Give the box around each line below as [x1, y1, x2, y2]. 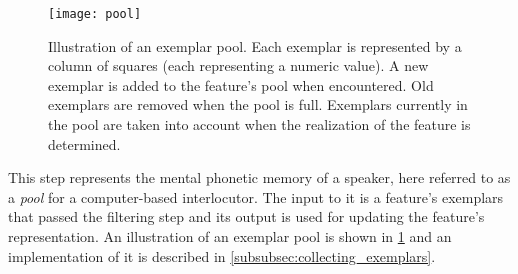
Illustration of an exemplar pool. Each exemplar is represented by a [48, 35, 462, 56]
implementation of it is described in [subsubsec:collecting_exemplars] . [8, 245, 436, 266]
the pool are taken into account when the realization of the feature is [48, 114, 471, 135]
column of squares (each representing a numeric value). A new [48, 55, 429, 76]
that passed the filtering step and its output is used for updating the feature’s [8, 206, 485, 227]
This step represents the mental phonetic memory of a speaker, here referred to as [8, 167, 511, 188]
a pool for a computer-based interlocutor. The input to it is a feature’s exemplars [8, 186, 504, 207]
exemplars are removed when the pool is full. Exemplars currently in [48, 94, 468, 115]
